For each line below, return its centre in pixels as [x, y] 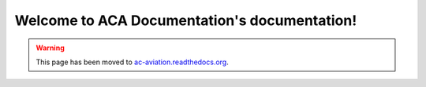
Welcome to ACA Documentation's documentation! [186, 20]
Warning [50, 48]
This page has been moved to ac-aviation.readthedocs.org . [132, 62]
